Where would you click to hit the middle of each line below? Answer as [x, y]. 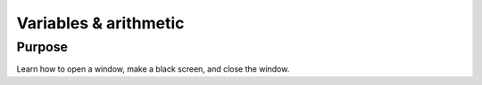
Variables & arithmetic [100, 23]
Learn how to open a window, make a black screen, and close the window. [153, 69]
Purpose [42, 47]
